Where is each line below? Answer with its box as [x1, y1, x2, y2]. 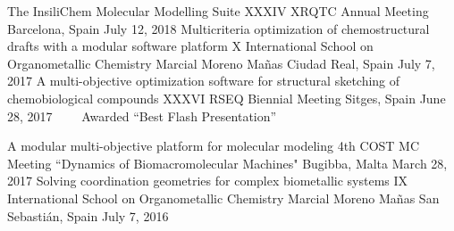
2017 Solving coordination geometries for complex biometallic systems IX [7, 171, 408, 190]
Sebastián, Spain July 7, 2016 [7, 206, 169, 225]
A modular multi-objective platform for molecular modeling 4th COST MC [7, 136, 420, 155]
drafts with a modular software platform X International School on [7, 37, 374, 55]
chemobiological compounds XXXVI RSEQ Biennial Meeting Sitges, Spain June [7, 88, 446, 107]
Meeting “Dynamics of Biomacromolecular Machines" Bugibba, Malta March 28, [7, 153, 448, 172]
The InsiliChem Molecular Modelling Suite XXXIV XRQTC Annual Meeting [7, 2, 429, 20]
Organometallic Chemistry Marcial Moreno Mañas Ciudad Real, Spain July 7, [7, 54, 435, 72]
